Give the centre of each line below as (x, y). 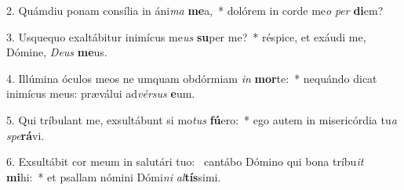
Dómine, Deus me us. (57, 52)
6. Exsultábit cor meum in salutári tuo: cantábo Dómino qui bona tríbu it (185, 161)
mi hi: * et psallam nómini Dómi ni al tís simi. (114, 176)
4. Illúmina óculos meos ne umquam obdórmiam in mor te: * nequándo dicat (192, 78)
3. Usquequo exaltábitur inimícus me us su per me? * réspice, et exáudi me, (186, 36)
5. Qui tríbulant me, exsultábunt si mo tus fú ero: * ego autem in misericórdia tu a (202, 119)
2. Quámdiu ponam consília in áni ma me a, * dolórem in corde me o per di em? (195, 10)
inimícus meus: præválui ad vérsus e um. (101, 93)
